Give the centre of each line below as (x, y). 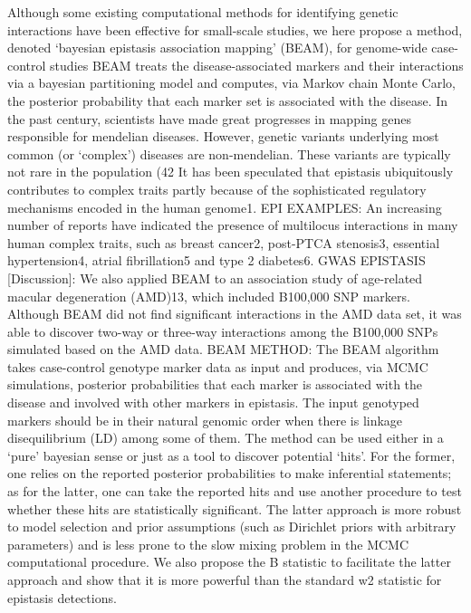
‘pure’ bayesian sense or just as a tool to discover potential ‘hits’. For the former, (231, 455)
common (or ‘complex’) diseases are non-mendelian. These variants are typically (229, 153)
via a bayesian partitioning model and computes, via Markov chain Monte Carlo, (231, 83)
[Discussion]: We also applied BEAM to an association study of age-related (215, 278)
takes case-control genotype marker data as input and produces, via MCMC (218, 366)
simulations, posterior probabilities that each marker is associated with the (215, 384)
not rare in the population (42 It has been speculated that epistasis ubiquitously (231, 172)
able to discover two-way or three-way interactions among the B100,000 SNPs (223, 331)
